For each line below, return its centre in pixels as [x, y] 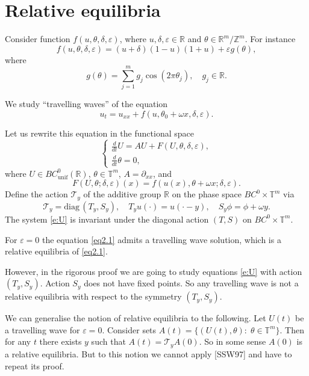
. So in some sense [233, 341]
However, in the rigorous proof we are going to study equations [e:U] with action [154, 271]
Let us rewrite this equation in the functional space [99, 133]
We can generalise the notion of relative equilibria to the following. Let [136, 318]
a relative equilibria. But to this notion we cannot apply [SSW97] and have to [148, 353]
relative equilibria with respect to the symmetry [93, 296]
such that [108, 341]
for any [18, 341]
